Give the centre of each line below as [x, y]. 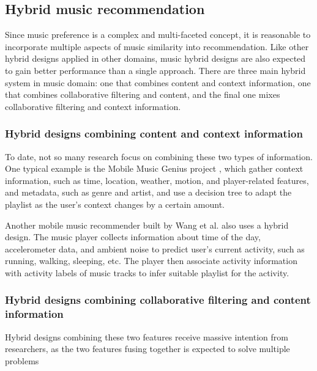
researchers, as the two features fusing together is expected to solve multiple [147, 349]
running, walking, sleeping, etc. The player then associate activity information [151, 261]
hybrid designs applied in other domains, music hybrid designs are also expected [155, 58]
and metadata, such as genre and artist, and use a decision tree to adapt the [148, 192]
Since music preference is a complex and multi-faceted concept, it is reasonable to [158, 35]
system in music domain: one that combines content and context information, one [158, 82]
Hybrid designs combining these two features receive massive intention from [147, 336]
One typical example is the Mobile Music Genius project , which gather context [154, 168]
